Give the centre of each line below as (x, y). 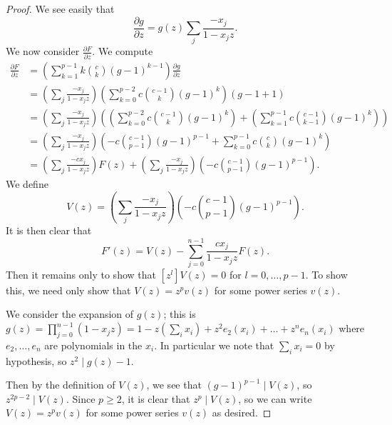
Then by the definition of (61, 385)
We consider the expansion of (70, 314)
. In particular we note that (214, 345)
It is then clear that (49, 230)
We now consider (43, 51)
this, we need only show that (68, 290)
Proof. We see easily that (60, 9)
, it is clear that (156, 398)
